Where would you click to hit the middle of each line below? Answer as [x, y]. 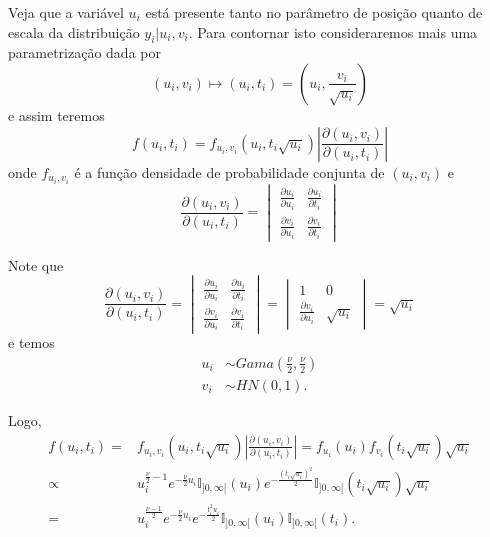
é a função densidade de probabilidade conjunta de [229, 171]
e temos [31, 342]
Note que [36, 264]
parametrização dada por [84, 52]
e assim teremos [56, 114]
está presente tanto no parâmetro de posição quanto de [314, 12]
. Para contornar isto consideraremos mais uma [333, 31]
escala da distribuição [74, 31]
